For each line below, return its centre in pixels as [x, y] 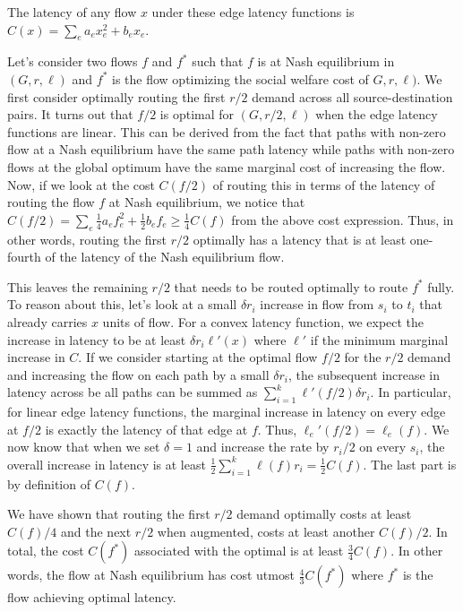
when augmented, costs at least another [266, 531]
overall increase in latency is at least [107, 464]
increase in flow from [317, 304]
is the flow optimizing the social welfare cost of [240, 78]
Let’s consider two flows [73, 61]
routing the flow [51, 202]
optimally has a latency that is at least [300, 239]
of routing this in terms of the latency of [324, 184]
